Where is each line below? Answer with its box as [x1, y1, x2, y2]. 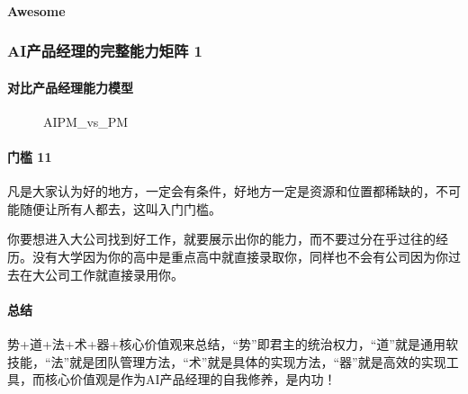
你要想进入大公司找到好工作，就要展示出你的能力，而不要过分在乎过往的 [7, 229, 436, 248]
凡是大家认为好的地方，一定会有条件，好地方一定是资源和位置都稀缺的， [7, 182, 436, 201]
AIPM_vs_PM [43, 112, 129, 130]
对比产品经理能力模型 [7, 77, 133, 96]
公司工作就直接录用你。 [44, 264, 184, 283]
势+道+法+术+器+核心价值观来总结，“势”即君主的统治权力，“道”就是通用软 [7, 334, 458, 353]
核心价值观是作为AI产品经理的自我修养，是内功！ [44, 370, 337, 389]
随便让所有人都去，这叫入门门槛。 [19, 199, 221, 218]
